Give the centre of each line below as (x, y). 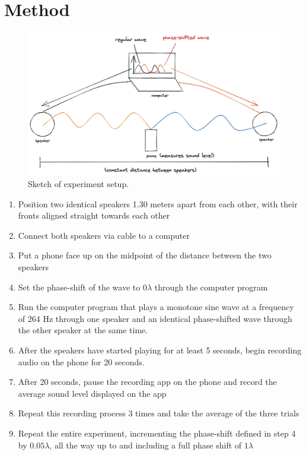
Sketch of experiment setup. (79, 184)
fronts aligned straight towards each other (94, 215)
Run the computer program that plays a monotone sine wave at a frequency (156, 307)
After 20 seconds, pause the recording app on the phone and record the (147, 382)
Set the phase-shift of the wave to (79, 287)
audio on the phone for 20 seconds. (81, 361)
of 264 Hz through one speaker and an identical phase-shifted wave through (155, 318)
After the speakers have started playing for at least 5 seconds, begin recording (160, 350)
